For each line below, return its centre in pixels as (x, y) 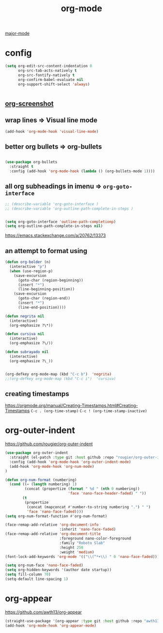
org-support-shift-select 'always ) (54, 84)
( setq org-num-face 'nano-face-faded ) (44, 565)
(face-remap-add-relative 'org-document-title (53, 534)
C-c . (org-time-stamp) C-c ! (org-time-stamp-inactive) (89, 411)
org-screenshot (29, 104)
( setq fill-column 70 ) (28, 574)
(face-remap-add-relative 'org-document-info (52, 525)
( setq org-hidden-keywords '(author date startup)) (58, 570)
